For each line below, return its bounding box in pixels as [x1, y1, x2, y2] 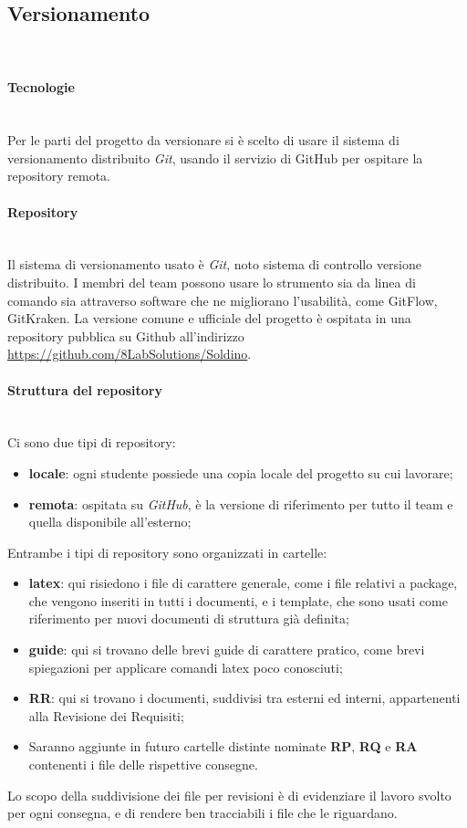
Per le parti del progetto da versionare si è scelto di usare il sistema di [7, 131, 400, 150]
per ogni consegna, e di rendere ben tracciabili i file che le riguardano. [7, 803, 398, 823]
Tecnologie [7, 78, 75, 97]
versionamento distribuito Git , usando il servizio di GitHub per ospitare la [7, 148, 423, 167]
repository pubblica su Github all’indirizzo [7, 326, 244, 345]
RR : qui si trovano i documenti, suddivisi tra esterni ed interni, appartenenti [28, 688, 461, 707]
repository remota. [7, 166, 110, 185]
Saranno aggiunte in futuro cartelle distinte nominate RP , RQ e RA [28, 737, 418, 756]
